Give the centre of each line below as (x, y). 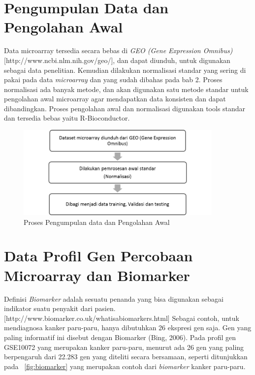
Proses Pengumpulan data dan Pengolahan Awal (97, 222)
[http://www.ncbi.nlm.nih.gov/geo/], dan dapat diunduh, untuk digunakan (117, 60)
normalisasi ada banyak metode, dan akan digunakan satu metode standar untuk (126, 89)
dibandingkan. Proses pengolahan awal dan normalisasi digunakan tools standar (125, 108)
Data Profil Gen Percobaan (98, 256)
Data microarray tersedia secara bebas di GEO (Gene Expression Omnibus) (118, 50)
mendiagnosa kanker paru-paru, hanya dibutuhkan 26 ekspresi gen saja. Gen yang (128, 328)
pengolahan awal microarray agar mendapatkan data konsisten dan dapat (115, 99)
